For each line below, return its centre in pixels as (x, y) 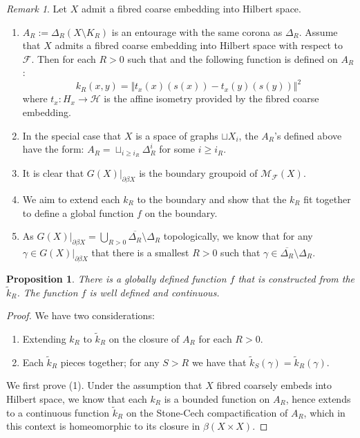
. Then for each (64, 58)
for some (177, 149)
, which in (324, 412)
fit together (327, 199)
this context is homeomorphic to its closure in (103, 426)
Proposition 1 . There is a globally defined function (116, 278)
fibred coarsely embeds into (274, 385)
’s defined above (308, 135)
